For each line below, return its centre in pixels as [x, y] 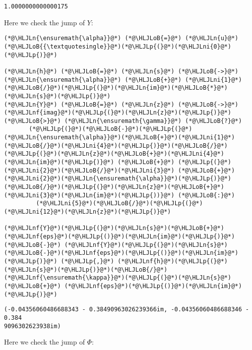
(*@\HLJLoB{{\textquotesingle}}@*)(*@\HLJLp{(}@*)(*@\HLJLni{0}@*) [118, 46]
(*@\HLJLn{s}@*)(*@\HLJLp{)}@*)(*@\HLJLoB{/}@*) [86, 269]
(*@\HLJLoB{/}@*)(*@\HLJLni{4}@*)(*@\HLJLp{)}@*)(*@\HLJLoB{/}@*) [116, 146]
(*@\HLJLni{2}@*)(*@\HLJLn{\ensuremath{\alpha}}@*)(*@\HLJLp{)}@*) [118, 179]
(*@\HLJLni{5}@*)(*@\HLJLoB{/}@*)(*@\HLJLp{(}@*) [119, 204]
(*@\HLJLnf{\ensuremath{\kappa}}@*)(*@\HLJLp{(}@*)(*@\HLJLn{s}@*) [118, 278]
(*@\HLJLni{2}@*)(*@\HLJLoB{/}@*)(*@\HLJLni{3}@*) [89, 170]
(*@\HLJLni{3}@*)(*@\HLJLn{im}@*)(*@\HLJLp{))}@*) [89, 195]
